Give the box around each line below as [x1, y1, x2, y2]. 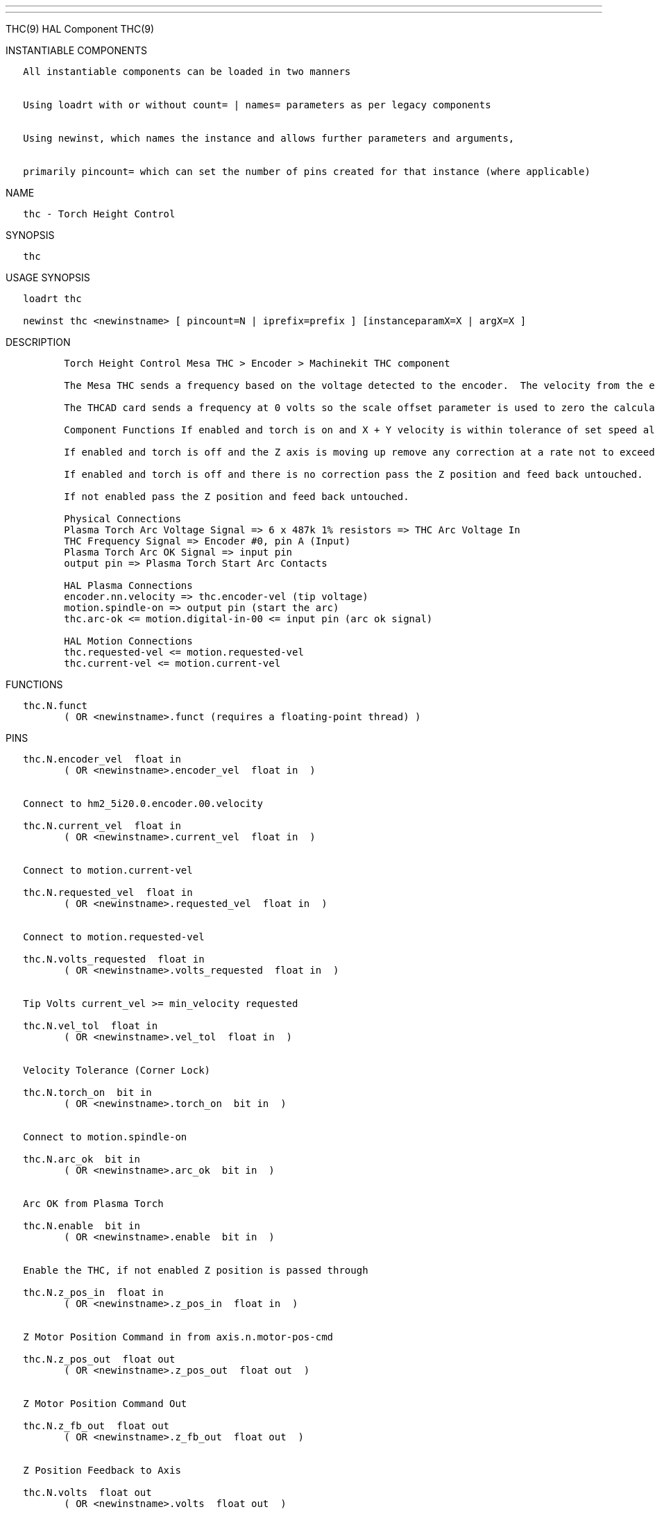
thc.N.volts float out [23, 1487, 152, 1498]
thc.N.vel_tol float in [23, 1020, 158, 1031]
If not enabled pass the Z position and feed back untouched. [64, 491, 409, 502]
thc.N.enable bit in [23, 1220, 140, 1231]
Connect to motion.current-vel [23, 865, 193, 876]
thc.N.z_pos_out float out [23, 1354, 176, 1365]
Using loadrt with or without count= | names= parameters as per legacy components [23, 99, 491, 110]
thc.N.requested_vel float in [23, 887, 193, 898]
